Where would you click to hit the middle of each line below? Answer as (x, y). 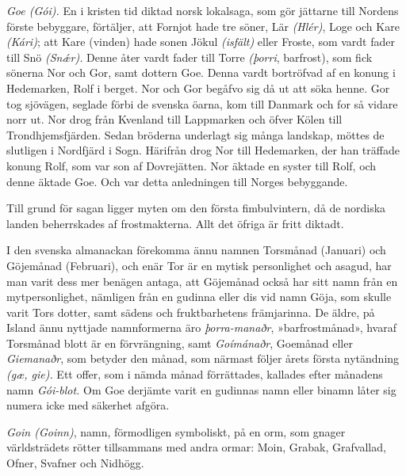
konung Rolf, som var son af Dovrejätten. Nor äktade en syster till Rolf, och (192, 165)
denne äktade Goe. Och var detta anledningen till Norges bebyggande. (177, 181)
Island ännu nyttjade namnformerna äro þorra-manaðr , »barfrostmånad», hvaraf (201, 327)
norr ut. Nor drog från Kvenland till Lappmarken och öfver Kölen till (174, 119)
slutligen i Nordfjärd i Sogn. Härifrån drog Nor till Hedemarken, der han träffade (203, 150)
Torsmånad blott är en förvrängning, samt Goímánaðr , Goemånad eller (180, 343)
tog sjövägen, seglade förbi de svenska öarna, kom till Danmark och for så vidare (202, 103)
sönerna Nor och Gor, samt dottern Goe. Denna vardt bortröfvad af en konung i (201, 72)
